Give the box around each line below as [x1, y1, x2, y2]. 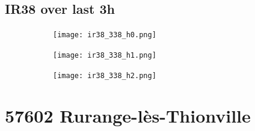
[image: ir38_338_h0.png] [53, 31, 156, 40]
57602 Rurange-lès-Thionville [5, 103, 251, 128]
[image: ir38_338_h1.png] [53, 50, 156, 59]
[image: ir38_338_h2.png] [53, 71, 156, 80]
